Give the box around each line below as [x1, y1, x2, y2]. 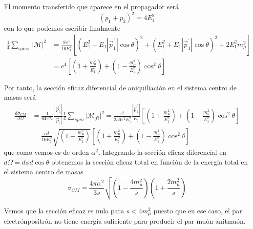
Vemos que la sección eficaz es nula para [4, 205, 124, 215]
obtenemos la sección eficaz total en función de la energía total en [51, 156, 248, 167]
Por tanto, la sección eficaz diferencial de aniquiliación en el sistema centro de [4, 82, 237, 92]
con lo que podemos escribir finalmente [4, 23, 121, 33]
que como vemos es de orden [4, 147, 89, 157]
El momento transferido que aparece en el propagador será [4, 1, 179, 11]
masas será [4, 92, 36, 102]
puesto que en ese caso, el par [153, 205, 242, 215]
